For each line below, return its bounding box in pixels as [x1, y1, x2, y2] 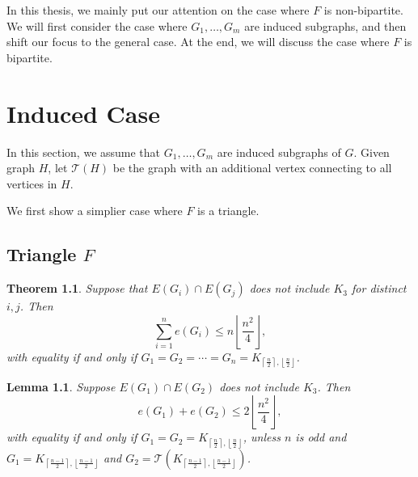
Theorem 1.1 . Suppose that [6, 280, 148, 297]
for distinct [352, 280, 407, 297]
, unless [243, 428, 281, 445]
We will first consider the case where [6, 17, 188, 34]
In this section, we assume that [6, 143, 161, 160]
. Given [353, 143, 390, 160]
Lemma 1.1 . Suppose [6, 378, 116, 395]
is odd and [295, 428, 347, 445]
